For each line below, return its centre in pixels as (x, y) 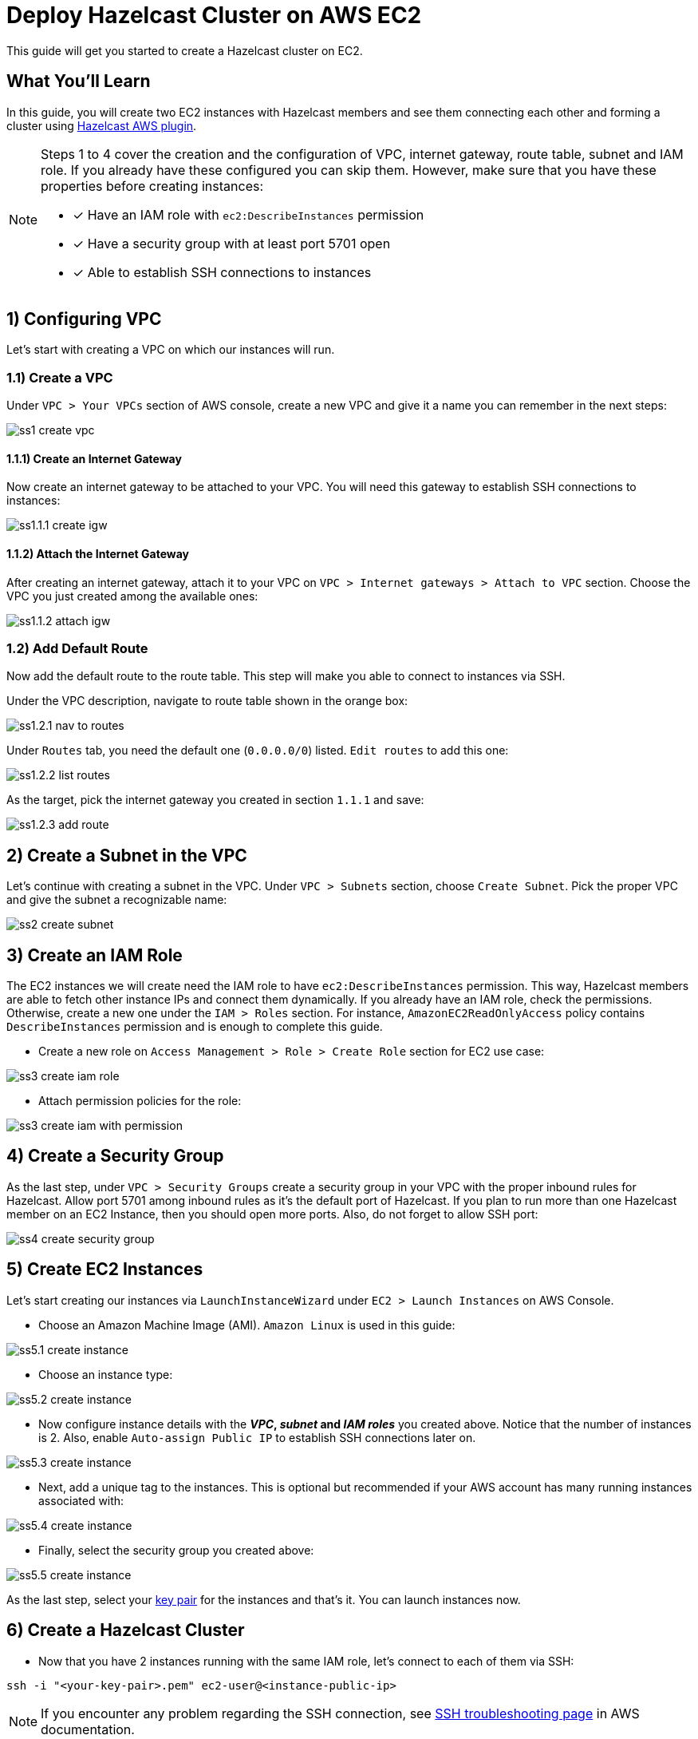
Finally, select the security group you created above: (176, 1550)
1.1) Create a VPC (60, 377)
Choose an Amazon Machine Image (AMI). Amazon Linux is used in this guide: (247, 1325)
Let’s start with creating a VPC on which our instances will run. (171, 350)
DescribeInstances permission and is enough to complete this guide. (195, 1027)
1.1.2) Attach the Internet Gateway (98, 554)
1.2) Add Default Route (77, 648)
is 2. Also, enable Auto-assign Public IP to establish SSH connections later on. (257, 1437)
